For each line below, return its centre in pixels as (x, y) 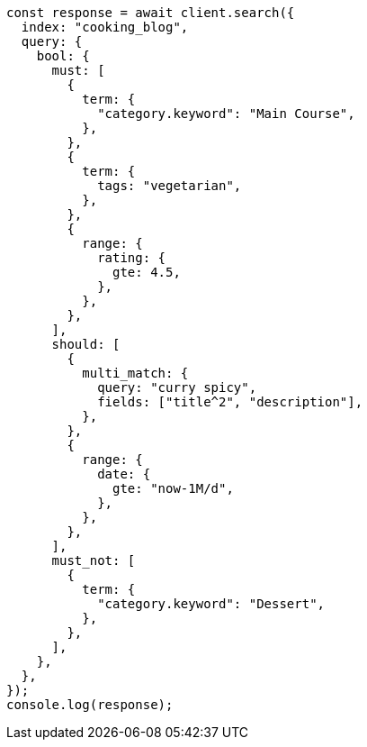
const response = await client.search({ (151, 13)
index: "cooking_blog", (105, 27)
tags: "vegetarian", (170, 186)
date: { (124, 474)
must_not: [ (94, 560)
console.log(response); (90, 705)
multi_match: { (135, 373)
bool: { (63, 56)
